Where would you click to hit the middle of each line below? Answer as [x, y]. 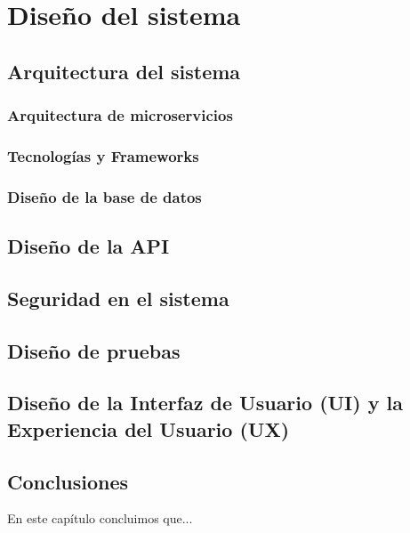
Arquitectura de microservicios [120, 115]
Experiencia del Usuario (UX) [149, 428]
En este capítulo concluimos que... [100, 518]
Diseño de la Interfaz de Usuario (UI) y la [205, 403]
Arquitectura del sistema [124, 71]
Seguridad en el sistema [118, 298]
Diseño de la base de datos [105, 196]
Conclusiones [68, 481]
